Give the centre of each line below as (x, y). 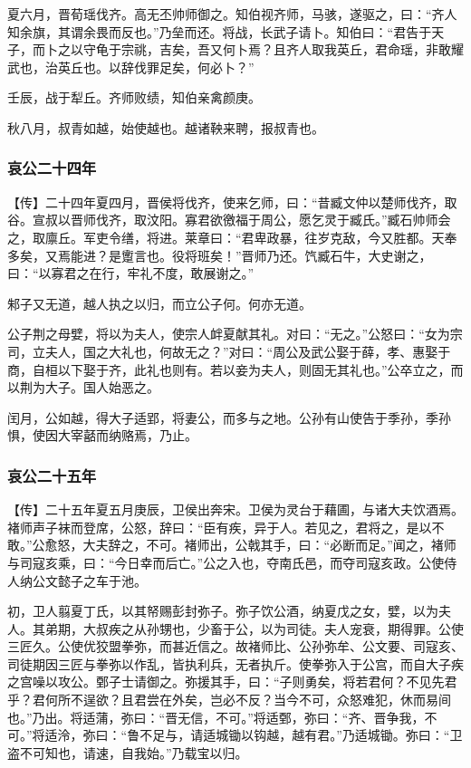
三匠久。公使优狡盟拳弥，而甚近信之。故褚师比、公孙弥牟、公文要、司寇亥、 (235, 646)
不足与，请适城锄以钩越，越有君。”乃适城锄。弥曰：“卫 (301, 735)
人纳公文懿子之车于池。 (77, 580)
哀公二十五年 (52, 475)
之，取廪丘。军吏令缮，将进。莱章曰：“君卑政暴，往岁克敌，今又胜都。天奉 (232, 237)
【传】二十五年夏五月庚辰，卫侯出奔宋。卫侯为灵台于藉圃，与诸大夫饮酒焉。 (235, 509)
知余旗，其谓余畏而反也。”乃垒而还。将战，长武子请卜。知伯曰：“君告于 (220, 31)
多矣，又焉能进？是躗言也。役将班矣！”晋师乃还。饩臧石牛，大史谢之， (220, 255)
